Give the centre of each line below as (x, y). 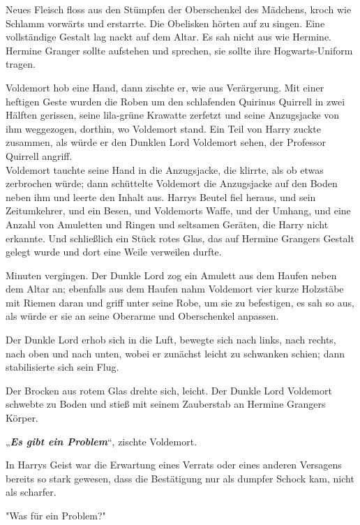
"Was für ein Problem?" (56, 515)
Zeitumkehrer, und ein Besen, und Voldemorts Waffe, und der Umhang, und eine (178, 210)
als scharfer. (31, 492)
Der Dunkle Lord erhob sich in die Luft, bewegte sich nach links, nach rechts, (171, 340)
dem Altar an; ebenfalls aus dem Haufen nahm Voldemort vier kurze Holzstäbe (175, 289)
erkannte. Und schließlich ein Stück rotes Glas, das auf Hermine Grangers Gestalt (180, 238)
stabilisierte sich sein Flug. (62, 367)
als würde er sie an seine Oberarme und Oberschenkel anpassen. (142, 316)
